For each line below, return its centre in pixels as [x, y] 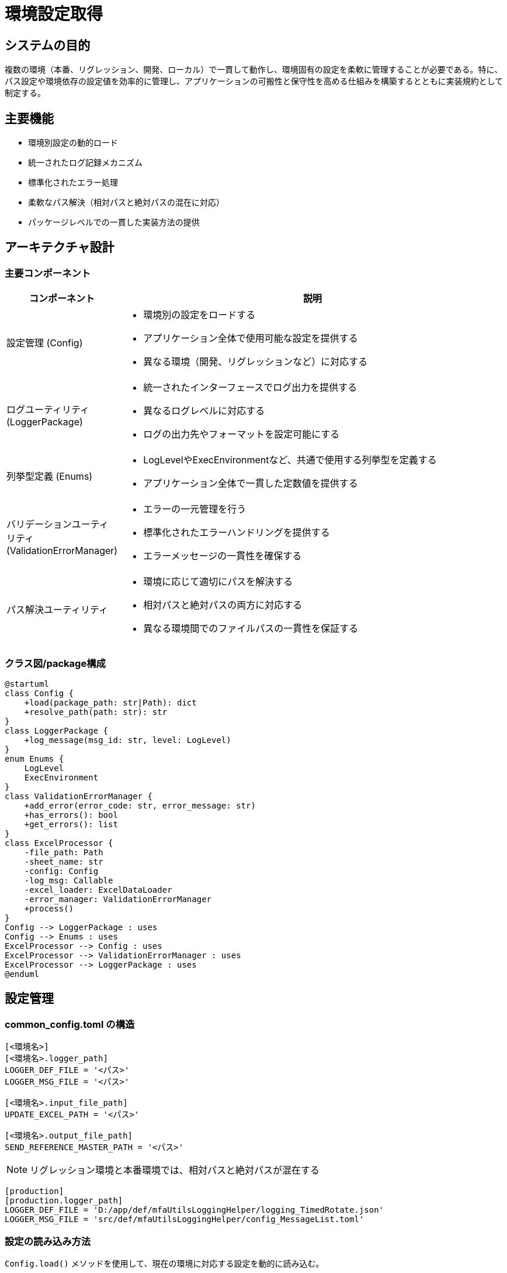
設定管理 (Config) [45, 343]
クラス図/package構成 [55, 663]
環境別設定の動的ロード [73, 143]
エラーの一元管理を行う [195, 509]
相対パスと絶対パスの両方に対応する [223, 605]
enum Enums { [34, 758]
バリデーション [39, 524]
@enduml [22, 974]
